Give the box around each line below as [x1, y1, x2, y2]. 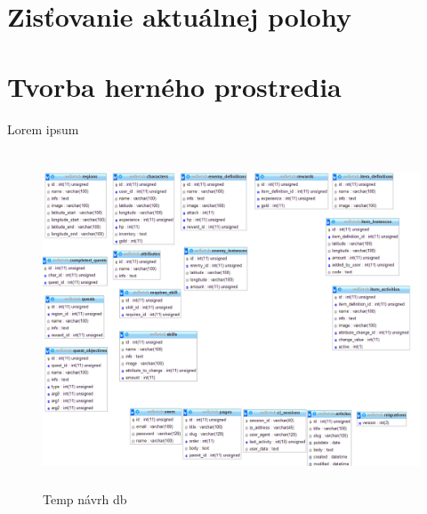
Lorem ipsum [7, 120, 79, 139]
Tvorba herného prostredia [7, 68, 342, 104]
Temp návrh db [43, 490, 127, 509]
